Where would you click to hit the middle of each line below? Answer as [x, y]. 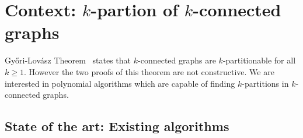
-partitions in [265, 83]
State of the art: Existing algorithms [117, 126]
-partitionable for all [259, 60]
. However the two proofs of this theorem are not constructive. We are [149, 71]
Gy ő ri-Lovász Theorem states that [68, 60]
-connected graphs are [177, 60]
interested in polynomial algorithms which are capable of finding [120, 83]
